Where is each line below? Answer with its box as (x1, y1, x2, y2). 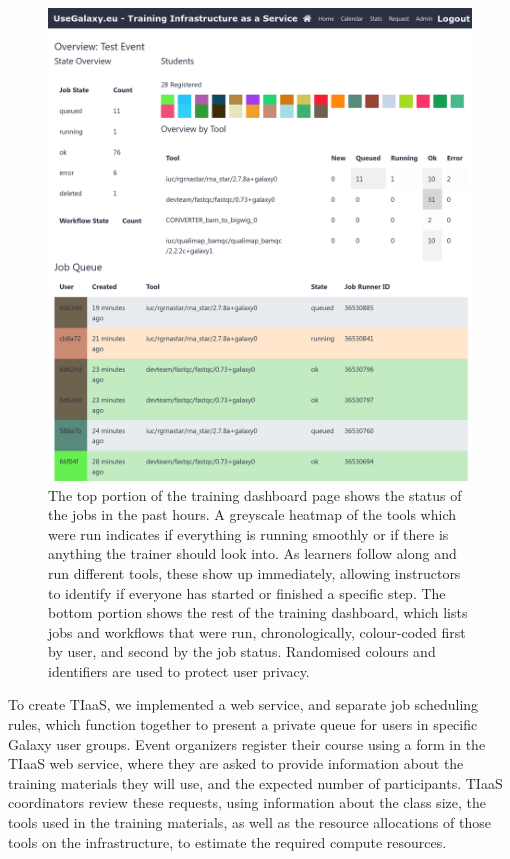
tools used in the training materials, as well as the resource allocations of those (8, 812, 491, 833)
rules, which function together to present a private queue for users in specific (8, 714, 478, 735)
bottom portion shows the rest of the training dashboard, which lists (48, 602, 468, 623)
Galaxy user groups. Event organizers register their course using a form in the (8, 733, 486, 754)
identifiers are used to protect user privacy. (48, 660, 310, 681)
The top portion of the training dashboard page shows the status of (48, 484, 462, 505)
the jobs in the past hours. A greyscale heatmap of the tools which (48, 504, 457, 525)
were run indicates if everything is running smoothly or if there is (48, 523, 449, 544)
